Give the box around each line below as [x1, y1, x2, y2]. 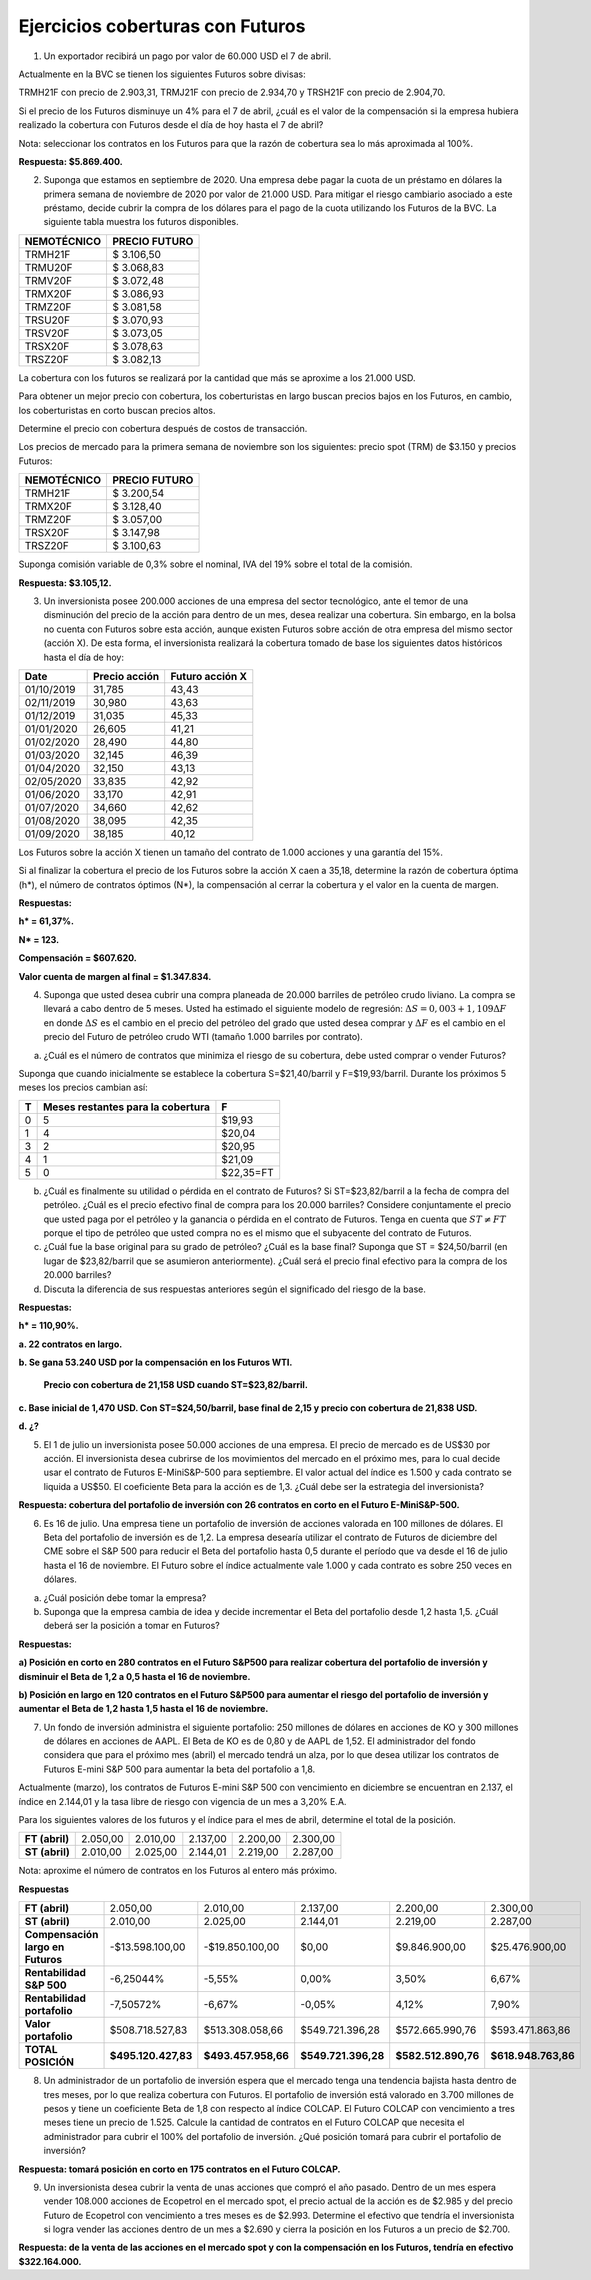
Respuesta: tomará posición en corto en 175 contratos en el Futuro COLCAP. [18, 2163, 341, 2175]
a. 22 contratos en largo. [18, 1338, 123, 1350]
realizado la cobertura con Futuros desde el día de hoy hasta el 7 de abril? [18, 119, 324, 131]
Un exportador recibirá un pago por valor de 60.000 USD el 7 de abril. [43, 50, 332, 62]
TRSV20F [24, 326, 70, 340]
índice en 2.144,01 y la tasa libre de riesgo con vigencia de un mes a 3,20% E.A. [18, 1795, 347, 1807]
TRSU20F [24, 313, 70, 327]
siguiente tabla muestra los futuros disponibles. [43, 216, 239, 228]
